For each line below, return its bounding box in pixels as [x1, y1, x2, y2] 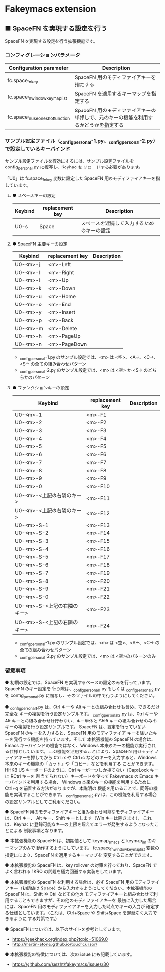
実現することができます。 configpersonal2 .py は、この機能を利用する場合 [13, 792, 157, 799]
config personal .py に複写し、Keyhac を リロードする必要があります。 [5, 164, 143, 171]
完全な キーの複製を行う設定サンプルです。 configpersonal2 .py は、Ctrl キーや [5, 711, 158, 718]
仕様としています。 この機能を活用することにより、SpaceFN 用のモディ [9, 749, 154, 754]
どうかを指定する [84, 122, 124, 129]
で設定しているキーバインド [5, 146, 71, 153]
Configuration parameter [9, 65, 69, 72]
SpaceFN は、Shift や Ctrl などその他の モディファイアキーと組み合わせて [5, 891, 154, 897]
